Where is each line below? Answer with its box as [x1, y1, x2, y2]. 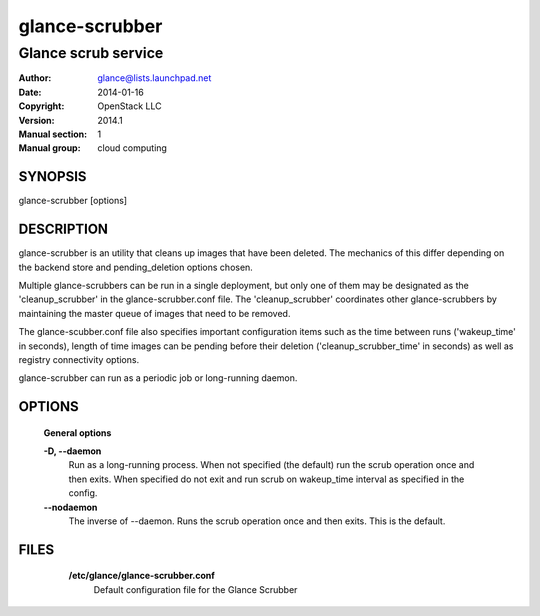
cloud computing [97, 142, 167, 154]
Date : [18, 86, 42, 98]
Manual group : [18, 142, 81, 154]
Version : [18, 114, 55, 126]
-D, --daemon [43, 445, 102, 457]
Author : [18, 72, 52, 84]
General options [43, 426, 112, 439]
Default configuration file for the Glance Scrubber [93, 583, 298, 595]
